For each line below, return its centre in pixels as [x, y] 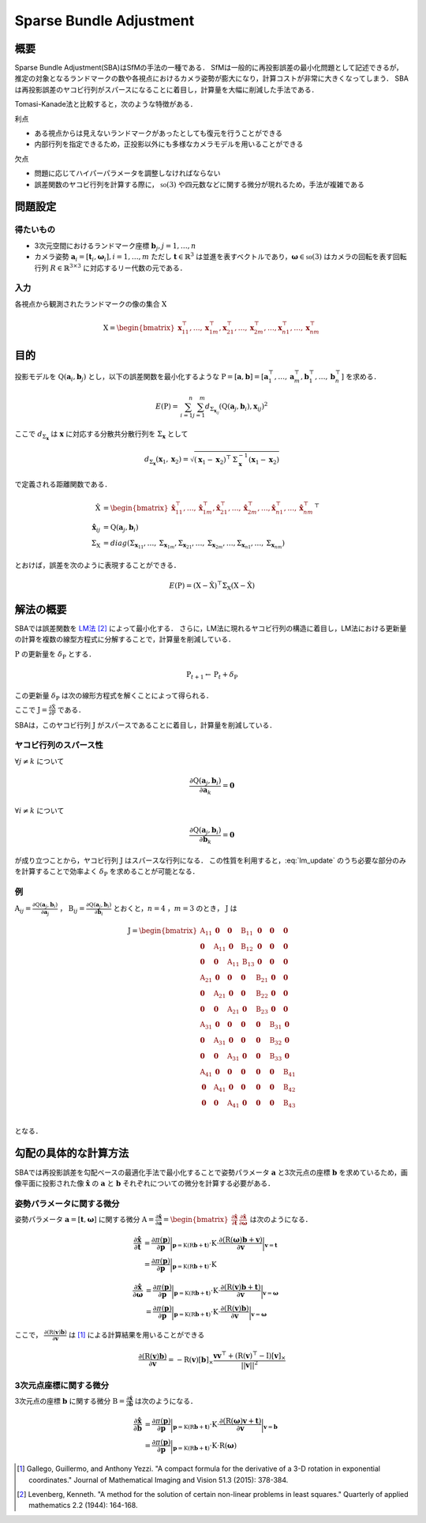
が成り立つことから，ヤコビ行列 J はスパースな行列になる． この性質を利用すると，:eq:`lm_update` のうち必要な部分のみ [210, 860]
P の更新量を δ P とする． [55, 654]
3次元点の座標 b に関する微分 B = [70, 1401]
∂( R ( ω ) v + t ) [241, 1421]
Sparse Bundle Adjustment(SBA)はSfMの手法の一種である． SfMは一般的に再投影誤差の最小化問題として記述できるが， [209, 68]
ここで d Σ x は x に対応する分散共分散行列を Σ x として [101, 435]
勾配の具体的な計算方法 [72, 1153]
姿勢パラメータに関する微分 [67, 1203]
